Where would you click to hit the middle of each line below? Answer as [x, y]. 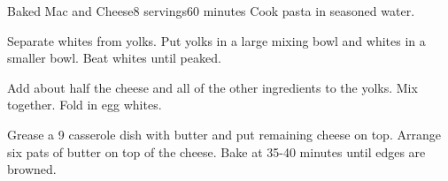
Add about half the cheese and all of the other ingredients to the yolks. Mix [212, 87]
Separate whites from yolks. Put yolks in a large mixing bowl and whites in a [216, 40]
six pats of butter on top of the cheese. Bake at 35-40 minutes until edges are [216, 151]
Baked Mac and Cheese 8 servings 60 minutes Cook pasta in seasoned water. [211, 11]
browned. [32, 169]
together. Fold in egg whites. [85, 105]
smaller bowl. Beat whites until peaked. [114, 58]
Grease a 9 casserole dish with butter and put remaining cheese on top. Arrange [224, 134]
